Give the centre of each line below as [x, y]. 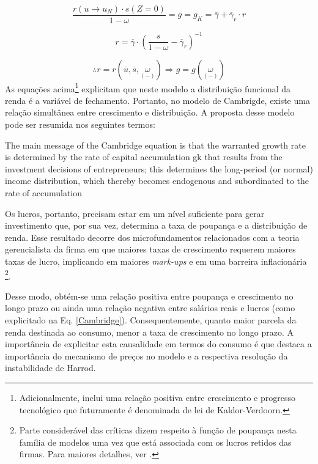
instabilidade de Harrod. [50, 368]
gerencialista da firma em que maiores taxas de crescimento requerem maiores [150, 249]
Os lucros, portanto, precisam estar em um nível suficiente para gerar [135, 213]
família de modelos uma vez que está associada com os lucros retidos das [155, 442]
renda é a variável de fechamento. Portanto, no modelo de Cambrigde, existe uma [157, 100]
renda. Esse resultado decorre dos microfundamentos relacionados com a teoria [152, 237]
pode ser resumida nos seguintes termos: [80, 124]
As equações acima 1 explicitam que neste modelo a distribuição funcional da [148, 87]
